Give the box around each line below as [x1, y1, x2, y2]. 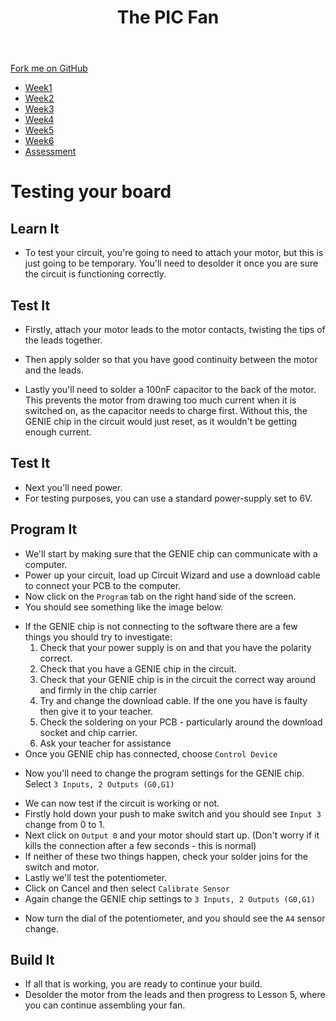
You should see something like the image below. [24, 601, 224, 613]
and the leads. [24, 364, 84, 376]
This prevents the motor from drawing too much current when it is [24, 394, 297, 406]
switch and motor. [24, 861, 100, 873]
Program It [10, 521, 78, 538]
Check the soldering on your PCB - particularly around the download [39, 716, 323, 728]
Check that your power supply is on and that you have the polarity [39, 641, 312, 653]
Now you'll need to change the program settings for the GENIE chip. [24, 767, 305, 779]
